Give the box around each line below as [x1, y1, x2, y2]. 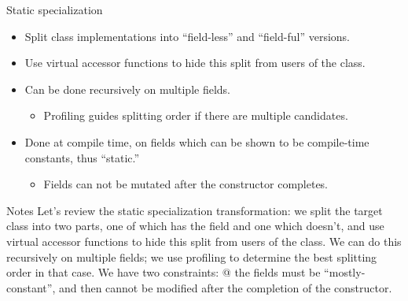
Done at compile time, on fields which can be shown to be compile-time [24, 133, 369, 150]
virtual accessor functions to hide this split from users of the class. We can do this [6, 232, 402, 249]
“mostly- [324, 264, 366, 281]
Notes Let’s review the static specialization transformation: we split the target [6, 202, 383, 218]
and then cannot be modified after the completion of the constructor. [58, 279, 392, 295]
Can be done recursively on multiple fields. [24, 80, 230, 97]
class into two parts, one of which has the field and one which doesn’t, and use [6, 217, 384, 234]
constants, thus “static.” [24, 149, 140, 165]
